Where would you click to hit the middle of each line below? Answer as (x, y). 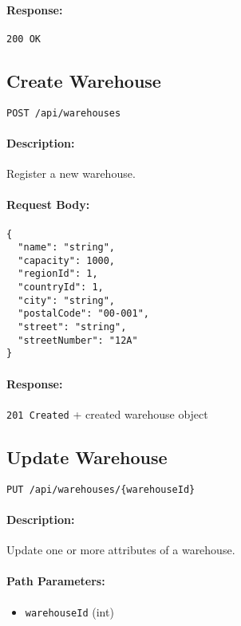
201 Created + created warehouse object (107, 413)
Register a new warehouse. (71, 173)
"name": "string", (67, 248)
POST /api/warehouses (64, 113)
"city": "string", (67, 300)
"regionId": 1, (58, 274)
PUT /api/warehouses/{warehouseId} (101, 489)
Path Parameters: (56, 581)
